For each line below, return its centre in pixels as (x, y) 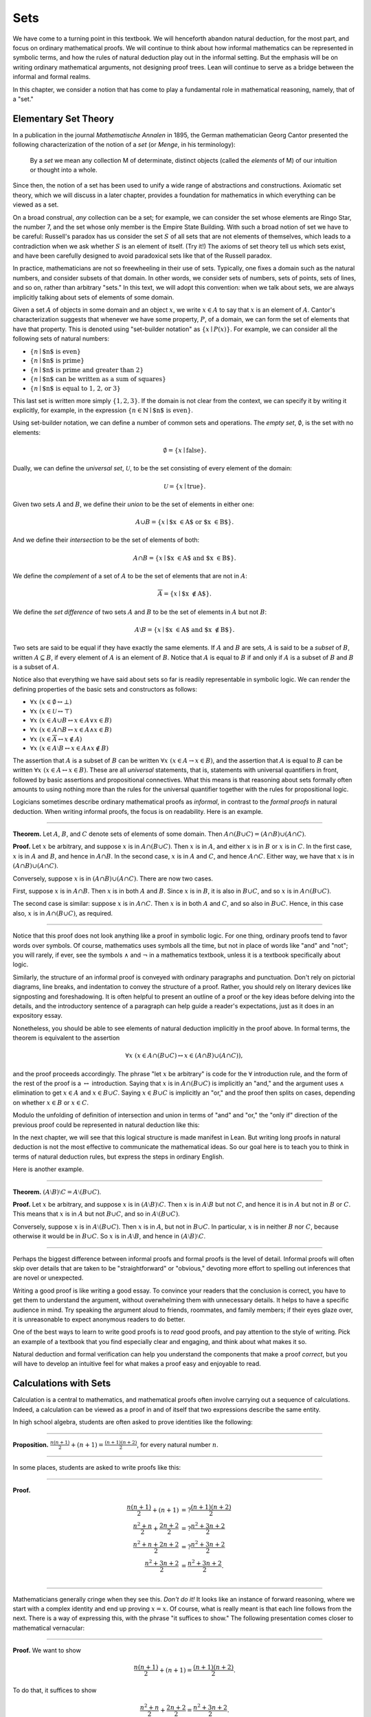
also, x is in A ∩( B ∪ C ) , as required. (63, 913)
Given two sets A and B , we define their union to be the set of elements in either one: (133, 504)
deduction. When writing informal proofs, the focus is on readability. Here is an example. (138, 811)
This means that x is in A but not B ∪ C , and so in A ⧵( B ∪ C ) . (96, 1214)
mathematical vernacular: (49, 1628)
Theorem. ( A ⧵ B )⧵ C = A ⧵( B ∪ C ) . (57, 1192)
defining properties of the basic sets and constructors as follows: (105, 689)
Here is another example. (48, 1169)
